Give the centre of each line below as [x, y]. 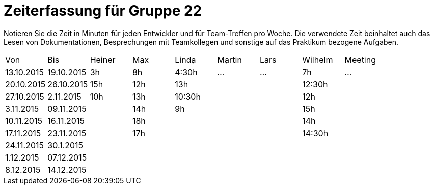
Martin [229, 60]
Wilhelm [318, 60]
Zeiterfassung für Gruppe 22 [103, 11]
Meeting [360, 60]
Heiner [103, 60]
